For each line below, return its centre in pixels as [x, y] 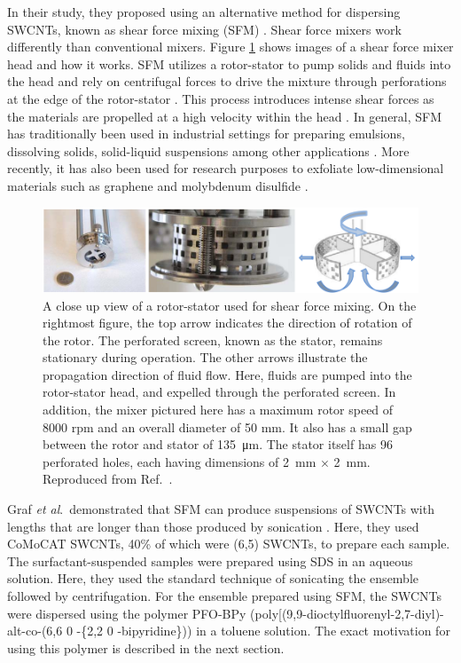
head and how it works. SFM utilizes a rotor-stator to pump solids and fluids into [229, 63]
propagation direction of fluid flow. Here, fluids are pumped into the [227, 374]
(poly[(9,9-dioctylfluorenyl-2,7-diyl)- [347, 613]
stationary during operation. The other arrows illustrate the [205, 357]
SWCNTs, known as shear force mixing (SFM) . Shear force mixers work [204, 29]
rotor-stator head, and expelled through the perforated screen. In [219, 392]
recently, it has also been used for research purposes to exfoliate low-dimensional [226, 168]
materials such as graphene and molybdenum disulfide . [158, 185]
